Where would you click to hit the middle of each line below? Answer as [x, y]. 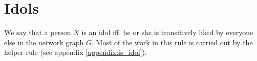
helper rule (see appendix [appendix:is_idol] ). [76, 52]
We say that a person [38, 32]
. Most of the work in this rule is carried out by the [172, 42]
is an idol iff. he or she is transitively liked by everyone [167, 32]
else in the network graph [44, 42]
